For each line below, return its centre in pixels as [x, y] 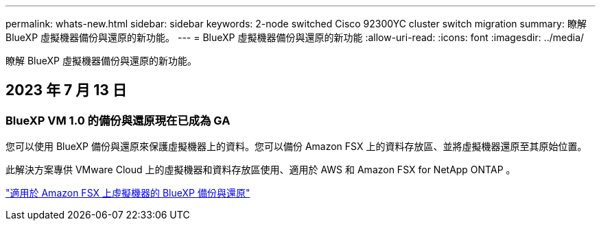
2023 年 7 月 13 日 [66, 90]
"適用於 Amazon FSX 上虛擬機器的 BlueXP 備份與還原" [128, 193]
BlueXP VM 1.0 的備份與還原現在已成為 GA [118, 120]
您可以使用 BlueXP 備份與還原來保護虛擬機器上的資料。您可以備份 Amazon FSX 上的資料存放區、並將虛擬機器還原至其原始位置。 [296, 147]
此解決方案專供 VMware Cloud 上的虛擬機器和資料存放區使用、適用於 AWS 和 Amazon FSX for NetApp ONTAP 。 [261, 170]
